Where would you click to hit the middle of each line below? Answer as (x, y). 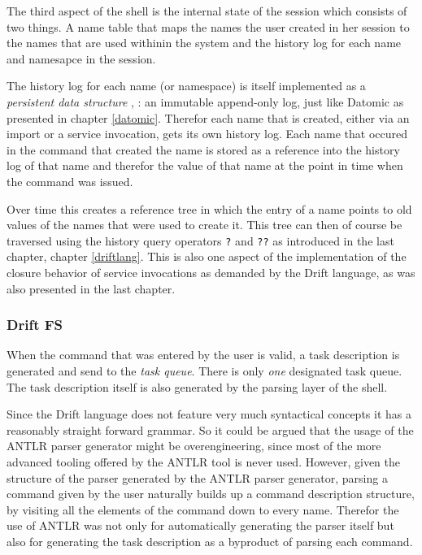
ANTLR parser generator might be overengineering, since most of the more (194, 446)
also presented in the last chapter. (91, 288)
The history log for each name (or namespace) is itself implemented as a (186, 86)
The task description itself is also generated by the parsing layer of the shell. (197, 386)
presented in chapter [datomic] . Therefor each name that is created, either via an (208, 117)
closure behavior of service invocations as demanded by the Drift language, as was (211, 272)
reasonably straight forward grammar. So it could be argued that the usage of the (210, 429)
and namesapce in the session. (81, 58)
